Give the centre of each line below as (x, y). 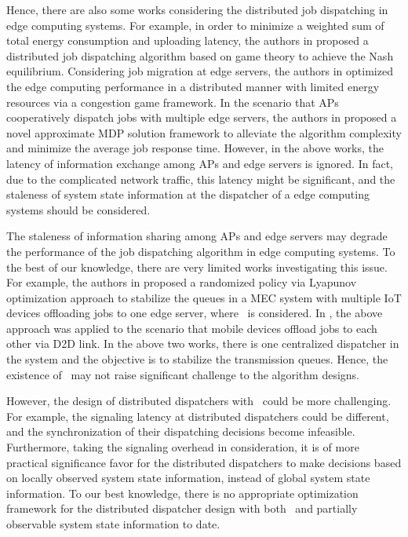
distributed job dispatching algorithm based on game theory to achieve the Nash (200, 55)
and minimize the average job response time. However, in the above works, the (195, 148)
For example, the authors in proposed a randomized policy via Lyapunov (182, 282)
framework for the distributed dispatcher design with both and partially (182, 508)
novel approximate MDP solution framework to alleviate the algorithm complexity (204, 132)
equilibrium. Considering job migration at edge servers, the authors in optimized (200, 71)
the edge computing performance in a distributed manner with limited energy (193, 86)
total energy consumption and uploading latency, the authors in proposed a (188, 40)
